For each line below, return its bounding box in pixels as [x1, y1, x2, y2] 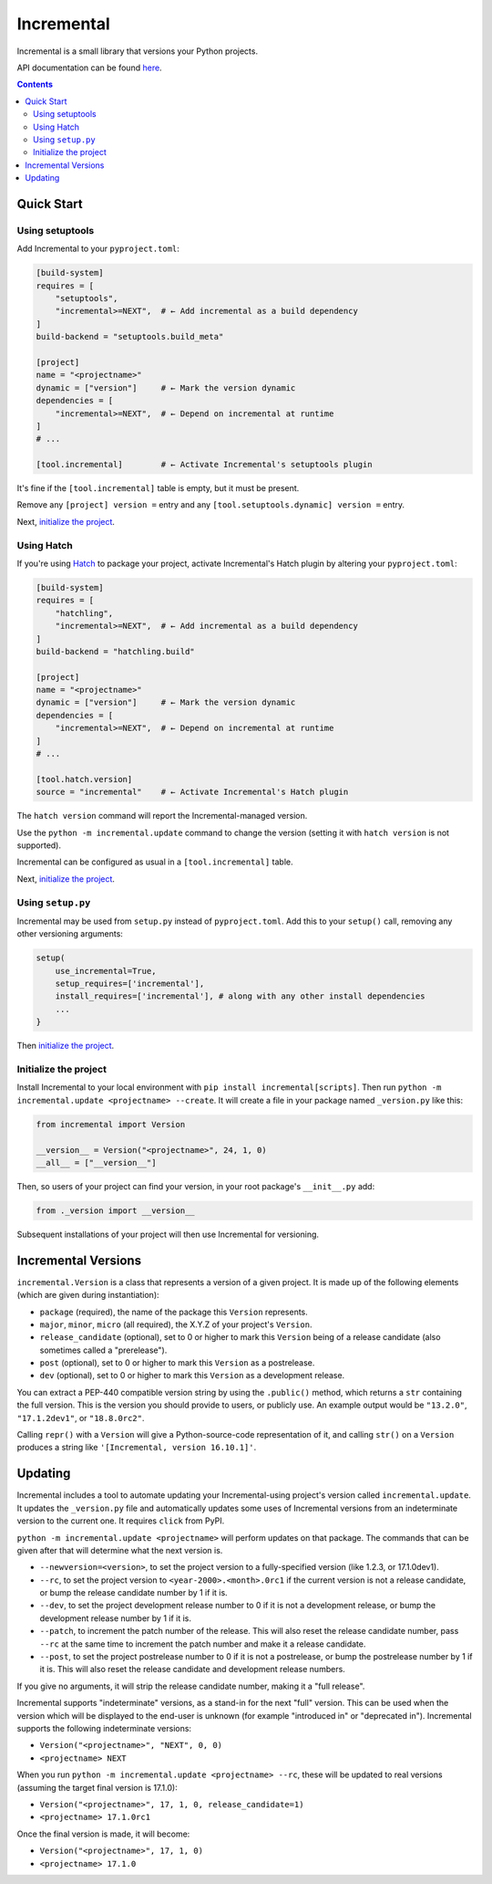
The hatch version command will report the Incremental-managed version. [16, 811, 308, 822]
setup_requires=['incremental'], [55, 979, 205, 989]
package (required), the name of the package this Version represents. [39, 1306, 309, 1317]
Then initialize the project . [16, 1041, 115, 1052]
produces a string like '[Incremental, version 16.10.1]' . [16, 1442, 257, 1453]
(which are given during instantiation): [16, 1290, 159, 1301]
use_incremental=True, [55, 966, 157, 976]
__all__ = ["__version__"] [36, 1157, 157, 1167]
